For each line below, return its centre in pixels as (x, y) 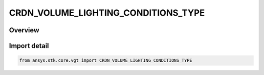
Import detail (29, 46)
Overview (24, 30)
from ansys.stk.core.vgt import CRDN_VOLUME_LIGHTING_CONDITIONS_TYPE (106, 61)
